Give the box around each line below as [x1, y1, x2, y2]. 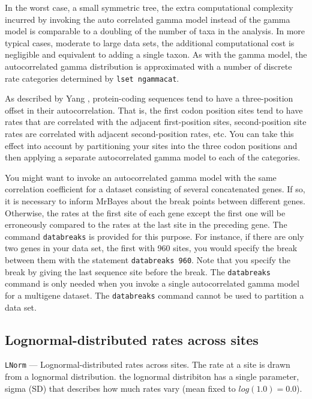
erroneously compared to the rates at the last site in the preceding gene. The [5, 218, 287, 231]
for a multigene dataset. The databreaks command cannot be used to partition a [5, 288, 304, 301]
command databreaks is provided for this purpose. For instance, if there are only [5, 230, 304, 242]
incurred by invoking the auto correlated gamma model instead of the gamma [5, 13, 290, 25]
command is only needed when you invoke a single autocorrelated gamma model [5, 277, 299, 290]
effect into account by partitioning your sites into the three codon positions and [5, 139, 298, 151]
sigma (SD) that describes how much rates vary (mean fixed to [5, 382, 236, 394]
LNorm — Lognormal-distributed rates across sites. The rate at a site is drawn [5, 358, 290, 371]
